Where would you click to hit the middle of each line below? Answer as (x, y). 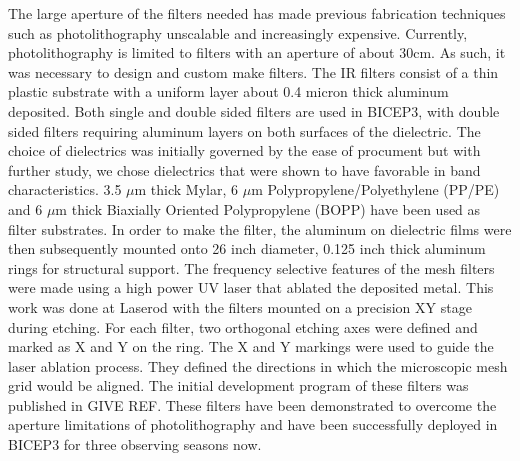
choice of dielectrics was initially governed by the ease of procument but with (244, 150)
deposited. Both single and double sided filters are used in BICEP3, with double (254, 110)
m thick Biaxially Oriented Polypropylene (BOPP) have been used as (268, 208)
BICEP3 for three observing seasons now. (135, 444)
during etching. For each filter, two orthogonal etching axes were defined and (243, 326)
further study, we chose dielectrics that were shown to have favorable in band (244, 169)
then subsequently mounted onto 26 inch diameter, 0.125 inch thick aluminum (247, 248)
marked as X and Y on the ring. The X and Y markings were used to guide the (251, 346)
